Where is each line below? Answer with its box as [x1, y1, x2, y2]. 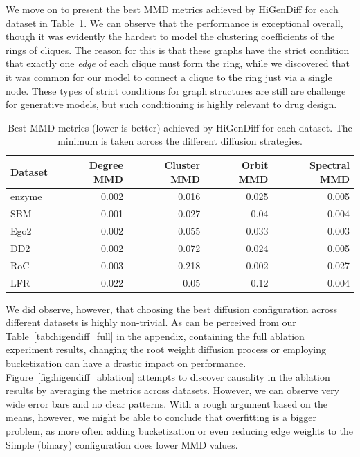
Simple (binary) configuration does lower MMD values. [6, 437, 238, 451]
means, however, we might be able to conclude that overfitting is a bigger [6, 410, 317, 424]
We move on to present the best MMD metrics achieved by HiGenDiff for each [6, 2, 339, 16]
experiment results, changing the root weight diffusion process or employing [6, 342, 326, 357]
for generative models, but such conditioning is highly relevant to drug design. [6, 97, 337, 111]
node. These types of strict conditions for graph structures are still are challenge [6, 83, 346, 98]
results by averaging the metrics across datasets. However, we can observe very [6, 383, 340, 397]
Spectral [309, 157, 350, 172]
